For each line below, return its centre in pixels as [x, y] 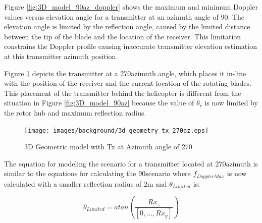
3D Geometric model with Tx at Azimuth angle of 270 [108, 147]
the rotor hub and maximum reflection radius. [75, 112]
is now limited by [231, 103]
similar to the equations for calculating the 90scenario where [97, 173]
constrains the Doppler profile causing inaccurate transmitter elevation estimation [130, 46]
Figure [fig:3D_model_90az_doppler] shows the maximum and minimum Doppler [131, 7]
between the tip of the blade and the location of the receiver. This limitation [123, 36]
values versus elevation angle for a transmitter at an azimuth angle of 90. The [124, 16]
